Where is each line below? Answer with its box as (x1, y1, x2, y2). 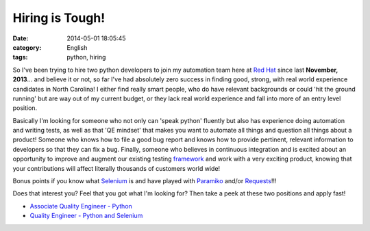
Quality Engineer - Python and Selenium (29, 212, 143, 220)
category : (12, 43, 42, 51)
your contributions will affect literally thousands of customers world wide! (12, 164, 221, 172)
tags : (12, 53, 28, 62)
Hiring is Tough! (12, 10, 106, 25)
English (66, 43, 88, 51)
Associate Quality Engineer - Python (29, 202, 133, 210)
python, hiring (66, 53, 106, 62)
